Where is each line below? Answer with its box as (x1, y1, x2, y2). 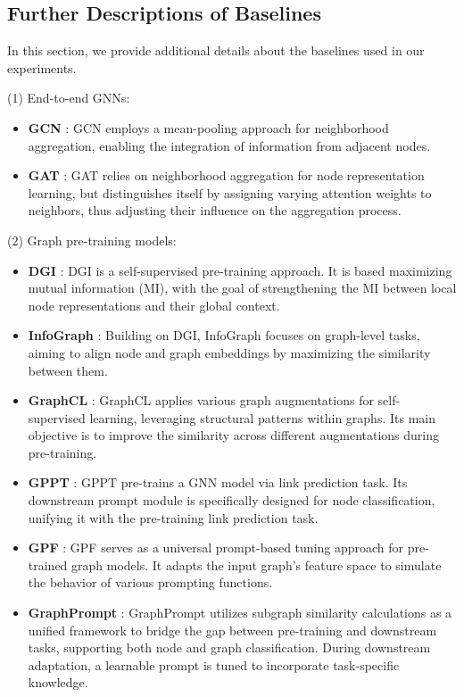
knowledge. (28, 673, 88, 692)
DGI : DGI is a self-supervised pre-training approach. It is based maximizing (28, 261, 452, 279)
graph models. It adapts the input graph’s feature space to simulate (71, 555, 442, 574)
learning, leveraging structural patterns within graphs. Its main (89, 408, 435, 427)
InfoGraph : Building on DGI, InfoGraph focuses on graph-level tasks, (28, 326, 420, 344)
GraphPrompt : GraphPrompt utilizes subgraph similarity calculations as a (28, 603, 452, 622)
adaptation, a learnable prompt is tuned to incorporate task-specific (28, 655, 400, 674)
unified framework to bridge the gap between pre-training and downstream (28, 620, 437, 639)
